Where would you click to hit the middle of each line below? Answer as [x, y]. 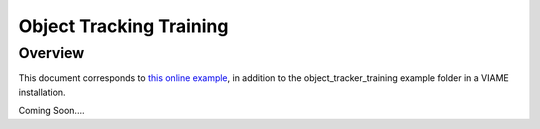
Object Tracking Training [123, 26]
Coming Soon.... [51, 111]
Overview [51, 53]
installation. [42, 92]
